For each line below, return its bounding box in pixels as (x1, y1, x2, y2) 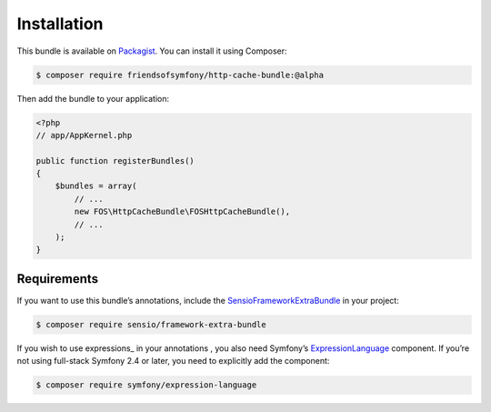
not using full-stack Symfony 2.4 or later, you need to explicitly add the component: (16, 356, 330, 367)
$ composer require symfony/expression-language (35, 380, 257, 390)
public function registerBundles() (35, 156, 195, 166)
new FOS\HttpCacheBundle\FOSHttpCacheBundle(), (74, 206, 291, 217)
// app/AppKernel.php (35, 130, 133, 140)
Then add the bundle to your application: (16, 93, 170, 104)
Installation (16, 14, 104, 34)
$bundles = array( (55, 181, 137, 191)
